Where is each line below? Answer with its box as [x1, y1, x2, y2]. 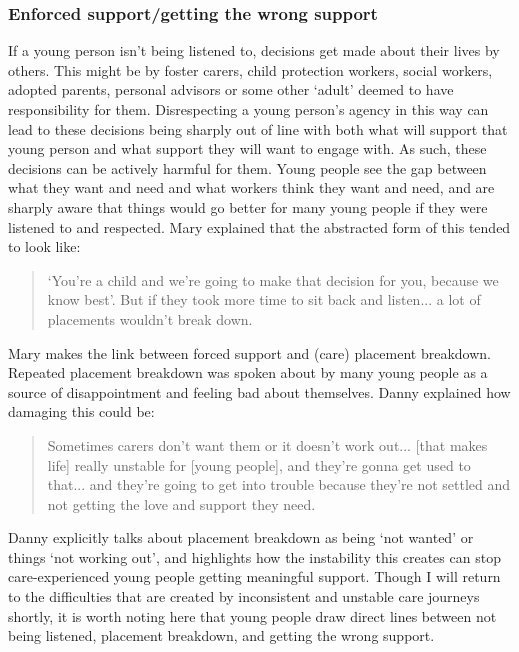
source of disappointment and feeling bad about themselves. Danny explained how [8, 381, 511, 402]
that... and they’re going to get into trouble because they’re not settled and [47, 474, 511, 495]
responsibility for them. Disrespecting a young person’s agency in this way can [8, 99, 489, 119]
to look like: [8, 236, 81, 257]
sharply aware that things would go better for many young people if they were [8, 196, 488, 217]
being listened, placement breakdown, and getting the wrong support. [8, 625, 435, 646]
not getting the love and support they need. [47, 493, 316, 514]
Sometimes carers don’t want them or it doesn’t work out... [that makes [47, 434, 488, 455]
